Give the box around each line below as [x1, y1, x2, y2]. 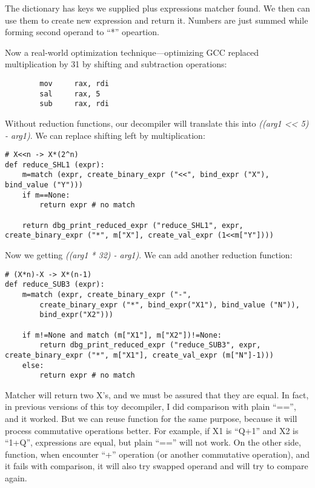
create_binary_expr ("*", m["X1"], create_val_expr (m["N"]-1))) [5, 350, 274, 359]
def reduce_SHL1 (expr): [5, 160, 105, 169]
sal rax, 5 [39, 89, 101, 98]
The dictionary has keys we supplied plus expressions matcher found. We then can [5, 2, 310, 14]
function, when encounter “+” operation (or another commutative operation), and [5, 447, 310, 460]
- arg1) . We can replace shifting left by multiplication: [5, 129, 205, 141]
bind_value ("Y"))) [5, 181, 83, 190]
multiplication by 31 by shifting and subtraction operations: [5, 58, 227, 70]
